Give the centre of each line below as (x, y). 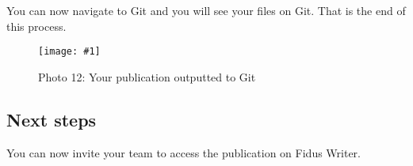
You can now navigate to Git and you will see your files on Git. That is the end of (206, 10)
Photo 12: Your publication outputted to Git (147, 76)
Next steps (52, 119)
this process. (36, 26)
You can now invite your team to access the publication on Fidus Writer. (184, 152)
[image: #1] (69, 52)
